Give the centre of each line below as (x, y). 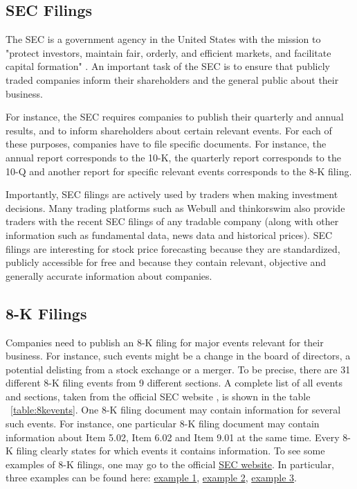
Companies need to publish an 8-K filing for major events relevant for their (165, 342)
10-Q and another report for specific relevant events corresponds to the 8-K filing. (179, 171)
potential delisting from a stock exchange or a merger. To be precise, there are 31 (178, 369)
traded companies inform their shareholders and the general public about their (172, 79)
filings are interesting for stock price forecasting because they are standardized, (173, 248)
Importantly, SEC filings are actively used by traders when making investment (172, 194)
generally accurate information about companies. (109, 275)
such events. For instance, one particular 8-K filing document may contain (163, 424)
